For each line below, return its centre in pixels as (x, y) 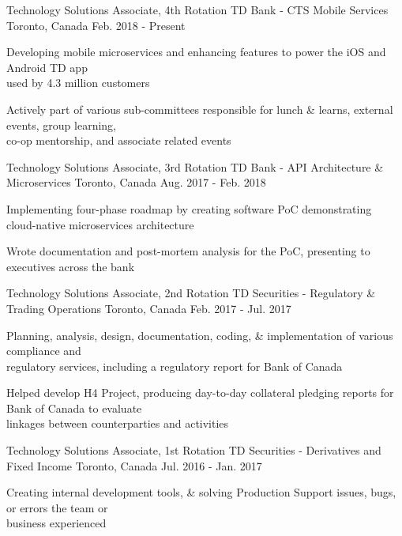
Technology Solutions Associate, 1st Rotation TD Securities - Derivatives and (194, 450)
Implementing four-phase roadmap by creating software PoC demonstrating (189, 208)
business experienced (56, 523)
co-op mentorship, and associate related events (119, 140)
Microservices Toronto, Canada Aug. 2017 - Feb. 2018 (136, 182)
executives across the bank (71, 266)
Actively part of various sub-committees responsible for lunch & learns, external (200, 109)
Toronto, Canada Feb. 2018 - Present (96, 25)
